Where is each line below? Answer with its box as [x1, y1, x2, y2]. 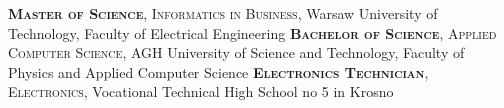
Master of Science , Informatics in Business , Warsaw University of [8, 3, 438, 23]
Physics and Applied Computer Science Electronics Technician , [8, 61, 429, 82]
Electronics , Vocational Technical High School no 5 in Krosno [8, 81, 394, 102]
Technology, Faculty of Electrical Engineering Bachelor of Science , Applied [8, 22, 497, 43]
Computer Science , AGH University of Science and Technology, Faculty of [8, 42, 465, 63]
